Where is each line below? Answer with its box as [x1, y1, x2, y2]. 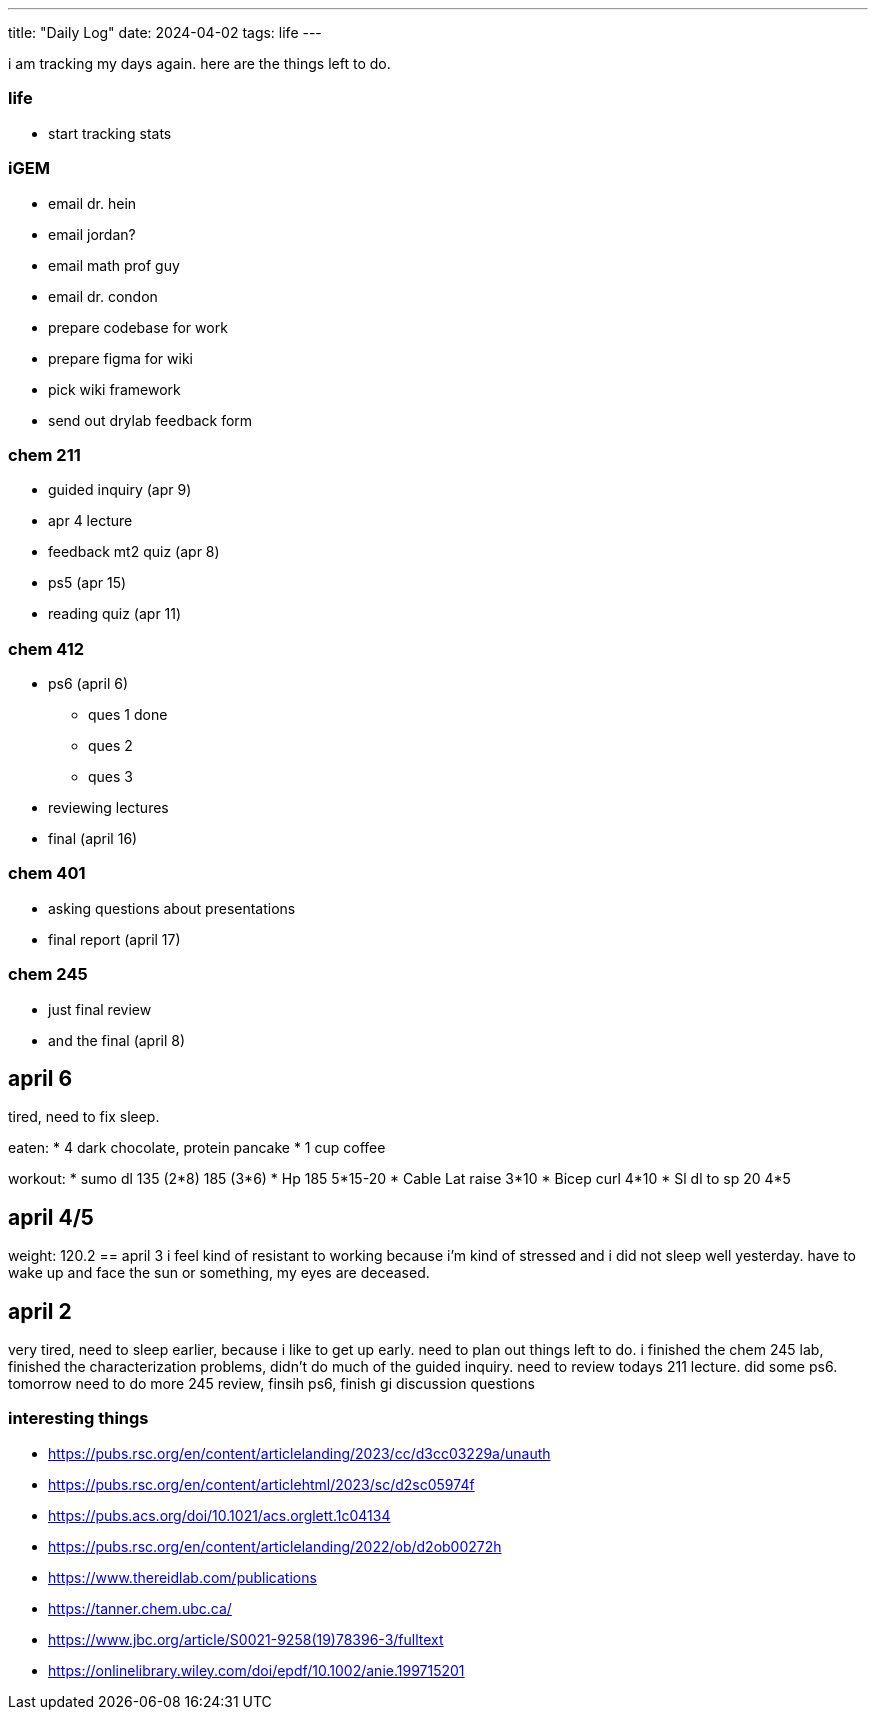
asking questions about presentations [48, 899, 296, 917]
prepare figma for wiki [48, 349, 193, 367]
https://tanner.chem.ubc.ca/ [48, 1599, 232, 1617]
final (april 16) [48, 830, 138, 847]
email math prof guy [48, 256, 180, 274]
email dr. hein [48, 194, 137, 212]
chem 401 [8, 863, 86, 884]
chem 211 [8, 444, 81, 465]
